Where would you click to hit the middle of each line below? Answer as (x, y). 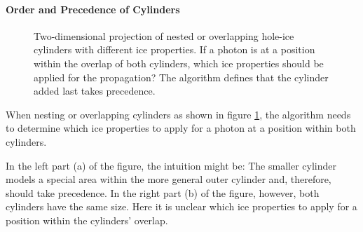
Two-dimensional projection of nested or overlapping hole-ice (164, 35)
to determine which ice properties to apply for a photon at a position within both (181, 128)
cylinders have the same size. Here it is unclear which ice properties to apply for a (181, 206)
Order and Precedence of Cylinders (93, 9)
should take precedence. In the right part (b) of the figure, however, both (163, 192)
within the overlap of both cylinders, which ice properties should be (179, 63)
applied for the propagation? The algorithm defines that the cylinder (181, 77)
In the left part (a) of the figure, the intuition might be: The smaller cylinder (171, 165)
